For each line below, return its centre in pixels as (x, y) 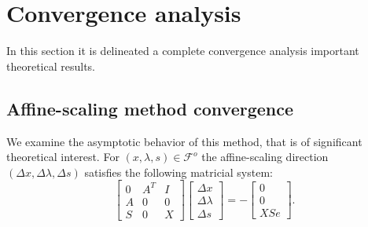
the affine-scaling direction (265, 157)
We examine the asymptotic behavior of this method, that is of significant (184, 141)
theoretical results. (51, 66)
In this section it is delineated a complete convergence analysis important (183, 51)
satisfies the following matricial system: (178, 172)
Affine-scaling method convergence (150, 108)
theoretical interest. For (63, 157)
